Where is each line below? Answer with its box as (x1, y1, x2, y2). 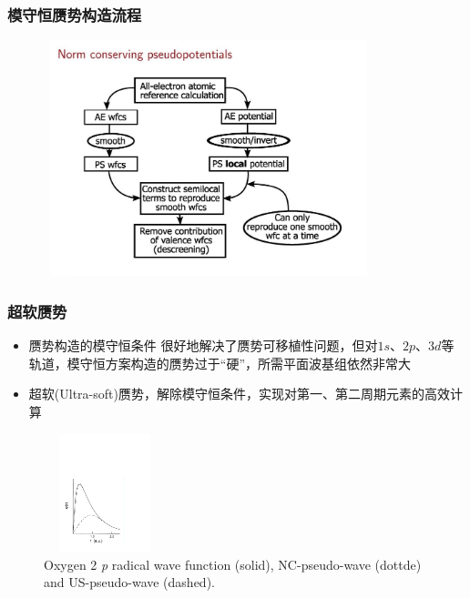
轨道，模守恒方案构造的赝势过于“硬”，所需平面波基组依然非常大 (28, 353, 412, 372)
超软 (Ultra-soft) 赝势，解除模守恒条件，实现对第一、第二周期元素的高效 (28, 384, 450, 403)
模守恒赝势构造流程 (7, 3, 142, 25)
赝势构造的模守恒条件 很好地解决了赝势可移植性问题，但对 (28, 336, 378, 355)
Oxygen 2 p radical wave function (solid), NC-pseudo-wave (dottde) (44, 554, 422, 573)
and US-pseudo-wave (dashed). (44, 573, 215, 592)
